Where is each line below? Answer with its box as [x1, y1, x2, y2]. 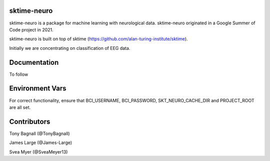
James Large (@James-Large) [9, 140, 72, 146]
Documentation [9, 58, 59, 67]
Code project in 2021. [9, 26, 53, 32]
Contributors [9, 117, 50, 126]
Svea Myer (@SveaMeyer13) [9, 149, 68, 155]
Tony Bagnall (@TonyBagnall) [9, 130, 70, 137]
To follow [9, 71, 28, 77]
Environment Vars [9, 84, 67, 93]
